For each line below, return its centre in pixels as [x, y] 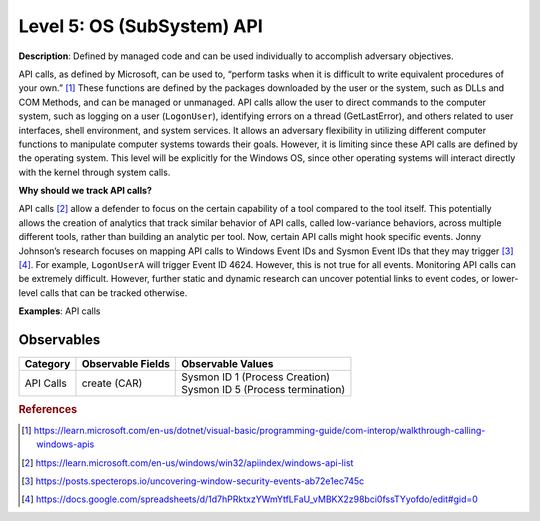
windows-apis [65, 444]
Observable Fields [125, 364]
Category [47, 364]
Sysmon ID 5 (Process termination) [263, 390]
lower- [505, 279]
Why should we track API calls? [85, 191]
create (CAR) [112, 383]
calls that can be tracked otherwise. [114, 292]
